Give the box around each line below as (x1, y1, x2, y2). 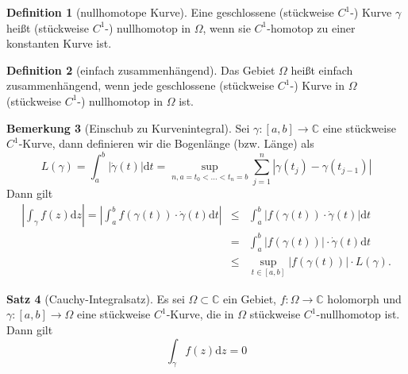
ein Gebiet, (223, 290, 277, 307)
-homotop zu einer (267, 19, 356, 36)
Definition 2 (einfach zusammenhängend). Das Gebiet (6, 61, 275, 78)
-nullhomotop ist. (316, 306, 400, 322)
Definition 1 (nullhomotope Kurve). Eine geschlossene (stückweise (6, 4, 334, 20)
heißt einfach (291, 61, 353, 78)
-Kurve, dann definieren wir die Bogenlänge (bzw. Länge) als (18, 135, 314, 152)
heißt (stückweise (6, 19, 89, 36)
